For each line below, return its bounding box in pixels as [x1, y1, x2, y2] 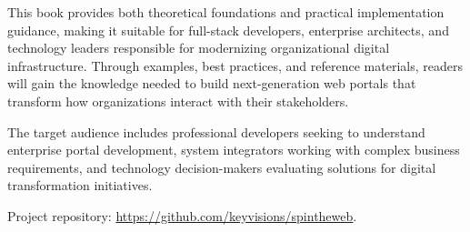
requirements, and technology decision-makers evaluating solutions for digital [7, 157, 436, 177]
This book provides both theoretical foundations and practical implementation [7, 3, 445, 21]
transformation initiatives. [7, 176, 153, 195]
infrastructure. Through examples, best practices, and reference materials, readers [7, 55, 463, 75]
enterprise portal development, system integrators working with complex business [7, 140, 460, 159]
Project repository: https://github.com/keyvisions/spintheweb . [7, 206, 357, 225]
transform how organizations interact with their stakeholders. [7, 91, 349, 110]
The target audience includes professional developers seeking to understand [7, 122, 425, 141]
